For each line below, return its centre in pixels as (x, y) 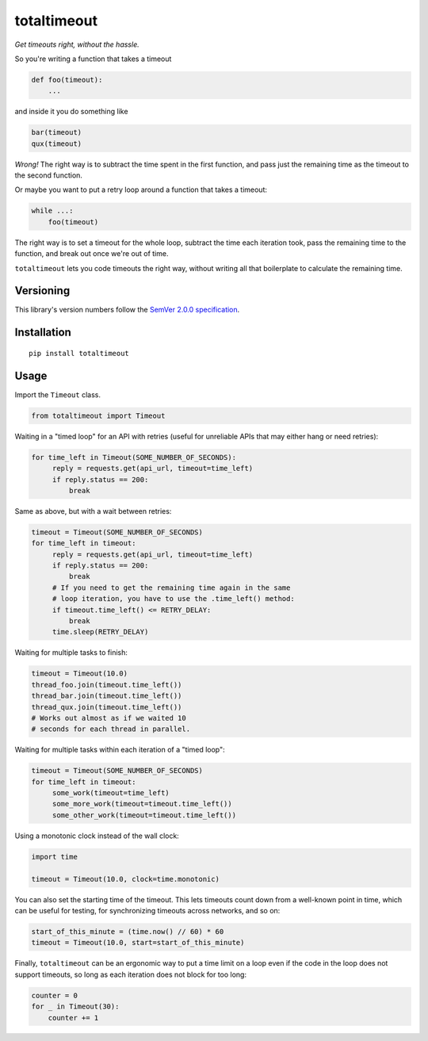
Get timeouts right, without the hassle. (77, 44)
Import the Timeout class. (57, 394)
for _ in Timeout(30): (75, 1007)
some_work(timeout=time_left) (111, 793)
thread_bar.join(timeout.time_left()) (107, 696)
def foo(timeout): (67, 80)
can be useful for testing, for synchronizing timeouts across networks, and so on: (147, 910)
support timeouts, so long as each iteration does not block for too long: (131, 974)
